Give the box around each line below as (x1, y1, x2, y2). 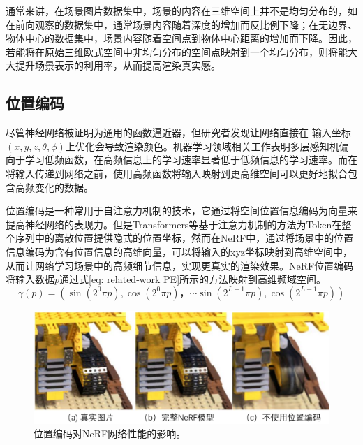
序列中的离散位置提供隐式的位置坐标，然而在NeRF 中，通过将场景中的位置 (15, 231, 354, 245)
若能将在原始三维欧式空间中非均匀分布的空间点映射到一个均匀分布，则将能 (6, 44, 348, 59)
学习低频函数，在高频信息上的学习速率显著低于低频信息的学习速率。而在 (24, 152, 357, 167)
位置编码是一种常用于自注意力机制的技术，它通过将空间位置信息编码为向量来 (6, 203, 357, 218)
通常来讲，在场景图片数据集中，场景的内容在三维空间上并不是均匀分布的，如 (6, 3, 357, 17)
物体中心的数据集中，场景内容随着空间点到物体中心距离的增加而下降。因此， (6, 31, 357, 45)
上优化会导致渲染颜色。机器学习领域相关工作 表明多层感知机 (65, 138, 339, 153)
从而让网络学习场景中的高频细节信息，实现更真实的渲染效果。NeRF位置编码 (6, 258, 354, 272)
